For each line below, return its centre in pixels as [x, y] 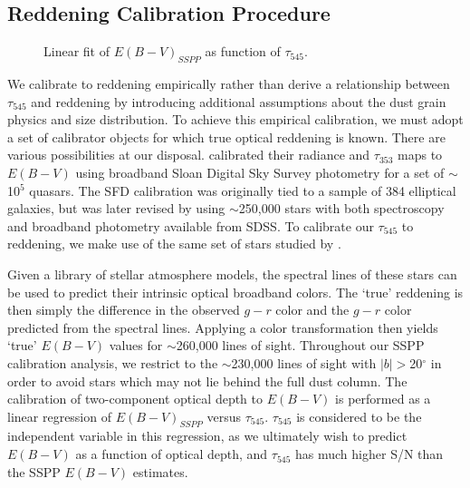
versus [224, 416]
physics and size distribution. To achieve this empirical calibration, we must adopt [235, 119]
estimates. [160, 471]
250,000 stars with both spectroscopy [341, 208]
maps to [420, 155]
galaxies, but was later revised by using [116, 208]
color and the [312, 310]
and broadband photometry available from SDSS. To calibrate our [191, 225]
